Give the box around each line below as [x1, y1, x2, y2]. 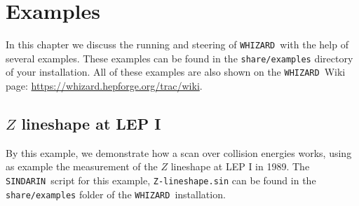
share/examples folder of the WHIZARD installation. [6, 186, 226, 201]
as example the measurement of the [6, 159, 158, 174]
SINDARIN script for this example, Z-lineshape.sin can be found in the [6, 173, 316, 188]
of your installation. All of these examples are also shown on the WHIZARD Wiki [6, 64, 346, 79]
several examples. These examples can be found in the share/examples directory [6, 50, 353, 65]
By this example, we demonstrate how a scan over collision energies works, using [6, 145, 352, 160]
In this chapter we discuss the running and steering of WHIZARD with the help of [6, 37, 348, 52]
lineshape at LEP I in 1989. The [170, 159, 310, 174]
